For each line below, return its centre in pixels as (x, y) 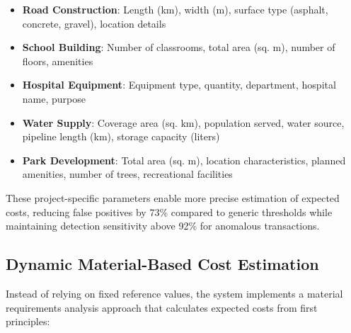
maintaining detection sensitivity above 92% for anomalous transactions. (163, 226)
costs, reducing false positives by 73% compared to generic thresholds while (169, 211)
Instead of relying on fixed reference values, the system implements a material (174, 293)
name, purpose (54, 98)
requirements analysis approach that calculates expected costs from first (162, 307)
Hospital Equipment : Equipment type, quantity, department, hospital (179, 85)
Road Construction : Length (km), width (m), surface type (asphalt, (175, 9)
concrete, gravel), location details (94, 23)
